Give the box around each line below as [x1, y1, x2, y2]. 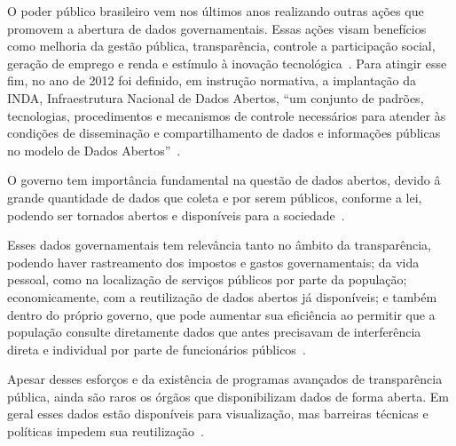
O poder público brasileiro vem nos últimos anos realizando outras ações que [7, 2, 424, 20]
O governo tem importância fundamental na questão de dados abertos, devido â [7, 171, 441, 189]
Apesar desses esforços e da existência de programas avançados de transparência [7, 370, 443, 388]
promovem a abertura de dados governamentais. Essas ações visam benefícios [7, 19, 427, 37]
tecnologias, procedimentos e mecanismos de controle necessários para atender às [7, 106, 446, 124]
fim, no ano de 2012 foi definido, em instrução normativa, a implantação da [7, 71, 417, 90]
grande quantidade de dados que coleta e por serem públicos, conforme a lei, [7, 187, 422, 206]
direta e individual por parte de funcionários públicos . [7, 339, 306, 358]
